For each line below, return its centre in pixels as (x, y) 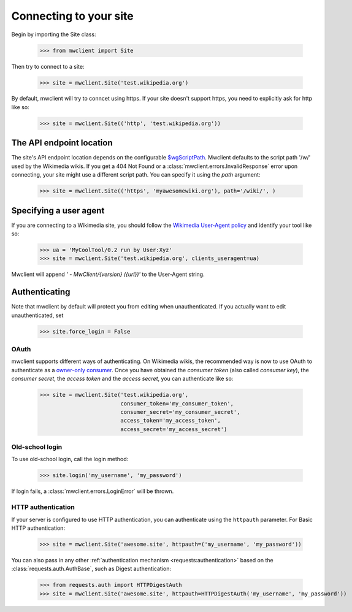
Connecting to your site (73, 16)
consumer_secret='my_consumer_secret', (180, 412)
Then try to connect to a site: (48, 66)
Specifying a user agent (58, 211)
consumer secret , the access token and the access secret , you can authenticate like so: (122, 379)
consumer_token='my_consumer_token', (177, 404)
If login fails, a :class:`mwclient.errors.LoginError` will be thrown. (93, 491)
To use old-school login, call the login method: (70, 459)
